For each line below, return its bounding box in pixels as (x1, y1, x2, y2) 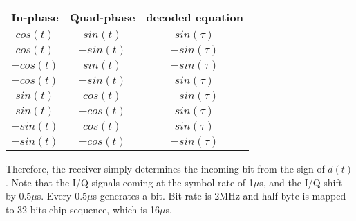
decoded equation (146, 9, 243, 25)
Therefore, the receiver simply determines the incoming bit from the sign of (6, 161, 325, 175)
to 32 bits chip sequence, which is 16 (6, 202, 160, 216)
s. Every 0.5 (37, 188, 88, 203)
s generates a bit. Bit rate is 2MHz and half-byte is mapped (93, 188, 346, 203)
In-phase (11, 9, 59, 25)
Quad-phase (69, 9, 135, 25)
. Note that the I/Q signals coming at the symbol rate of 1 (6, 175, 254, 189)
